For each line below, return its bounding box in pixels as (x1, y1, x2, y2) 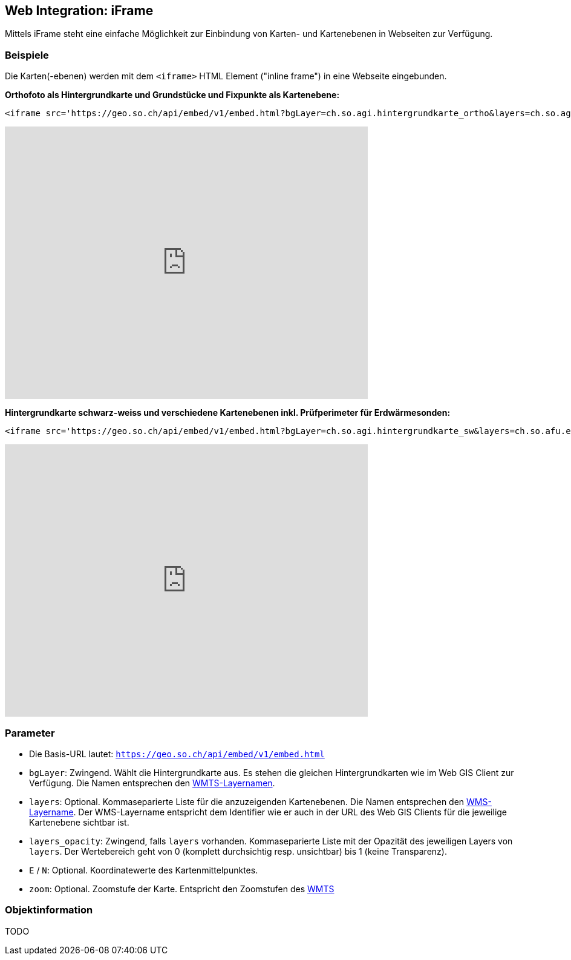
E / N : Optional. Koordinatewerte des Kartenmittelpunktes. (29, 864, 258, 875)
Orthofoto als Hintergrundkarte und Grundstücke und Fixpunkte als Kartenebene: (5, 90, 340, 100)
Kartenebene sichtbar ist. (29, 817, 129, 827)
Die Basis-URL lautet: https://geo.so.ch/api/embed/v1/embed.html (29, 748, 325, 759)
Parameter (5, 726, 55, 739)
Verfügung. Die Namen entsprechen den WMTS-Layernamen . (29, 777, 275, 788)
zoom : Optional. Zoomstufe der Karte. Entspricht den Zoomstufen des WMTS (29, 883, 334, 894)
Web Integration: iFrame (5, 3, 154, 18)
